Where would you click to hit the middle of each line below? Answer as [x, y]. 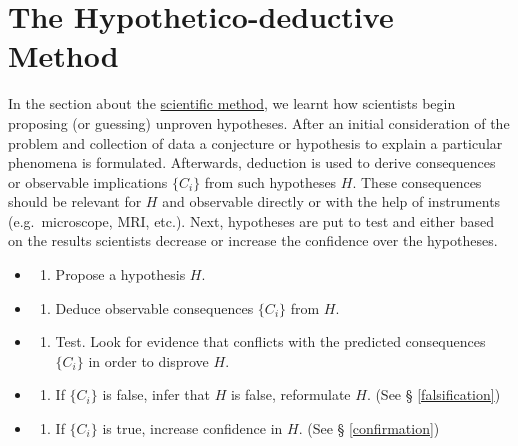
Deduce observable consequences [154, 307]
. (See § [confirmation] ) [369, 428]
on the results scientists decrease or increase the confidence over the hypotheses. [253, 240]
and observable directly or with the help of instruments [331, 201]
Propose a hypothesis [120, 274]
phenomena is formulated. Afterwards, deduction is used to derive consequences [252, 162]
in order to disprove [148, 360]
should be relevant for [75, 201]
